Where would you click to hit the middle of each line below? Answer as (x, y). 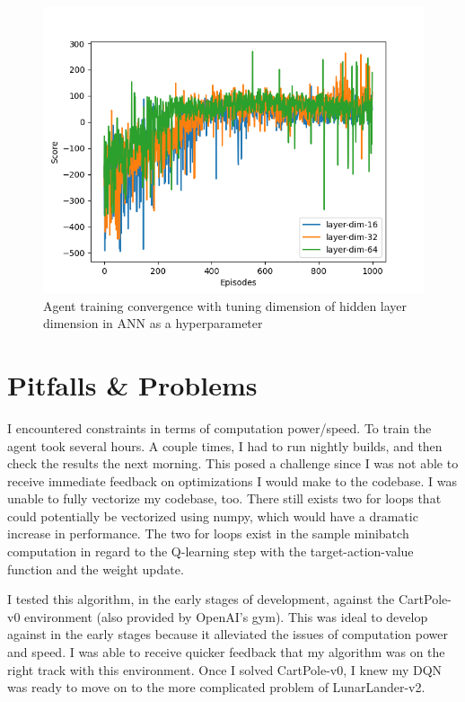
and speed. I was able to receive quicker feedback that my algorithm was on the (226, 652)
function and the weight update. (96, 569)
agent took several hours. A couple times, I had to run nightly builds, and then (225, 445)
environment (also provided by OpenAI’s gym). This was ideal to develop (226, 616)
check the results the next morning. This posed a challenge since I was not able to (233, 463)
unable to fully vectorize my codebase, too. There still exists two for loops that (224, 498)
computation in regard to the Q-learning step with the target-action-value (211, 551)
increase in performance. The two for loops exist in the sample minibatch (208, 533)
